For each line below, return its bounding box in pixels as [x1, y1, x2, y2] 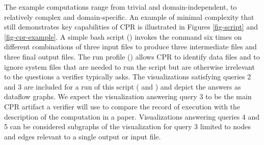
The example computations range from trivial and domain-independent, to [4, 2, 237, 12]
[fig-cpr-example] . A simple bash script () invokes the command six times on [4, 31, 242, 42]
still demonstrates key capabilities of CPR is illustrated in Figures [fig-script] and [4, 21, 258, 32]
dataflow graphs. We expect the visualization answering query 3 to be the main [4, 91, 252, 102]
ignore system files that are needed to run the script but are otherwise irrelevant [4, 61, 255, 72]
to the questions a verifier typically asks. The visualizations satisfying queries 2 [4, 71, 251, 82]
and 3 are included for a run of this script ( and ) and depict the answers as [4, 81, 241, 92]
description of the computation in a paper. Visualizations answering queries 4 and [4, 111, 260, 122]
